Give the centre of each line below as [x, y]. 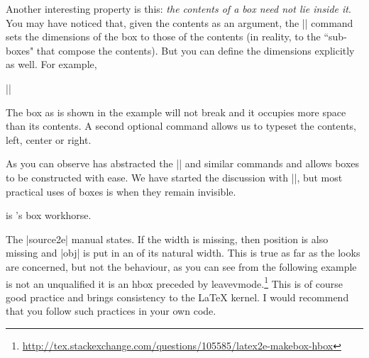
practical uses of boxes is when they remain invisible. [121, 191]
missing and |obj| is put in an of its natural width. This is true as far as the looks [183, 253]
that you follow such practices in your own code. [111, 311]
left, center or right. [49, 139]
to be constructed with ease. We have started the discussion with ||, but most [174, 177]
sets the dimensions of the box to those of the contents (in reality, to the [163, 37]
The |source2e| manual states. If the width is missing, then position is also [167, 239]
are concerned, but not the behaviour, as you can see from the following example [181, 266]
